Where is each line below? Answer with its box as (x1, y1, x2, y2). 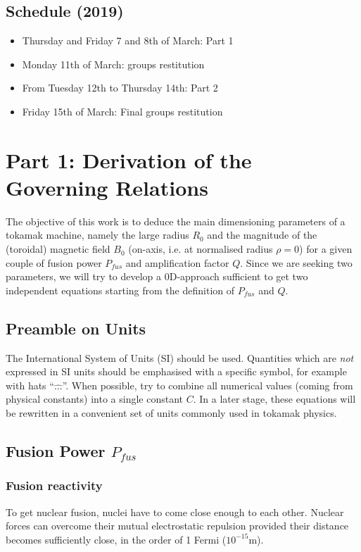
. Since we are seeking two (240, 255, 353, 270)
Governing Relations (6, 172, 208, 201)
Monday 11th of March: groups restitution (22, 56, 205, 71)
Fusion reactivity (6, 477, 103, 494)
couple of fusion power (6, 255, 102, 270)
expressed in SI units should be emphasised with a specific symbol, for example (6, 364, 347, 379)
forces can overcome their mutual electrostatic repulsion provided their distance (6, 518, 349, 533)
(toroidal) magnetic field (6, 241, 110, 256)
